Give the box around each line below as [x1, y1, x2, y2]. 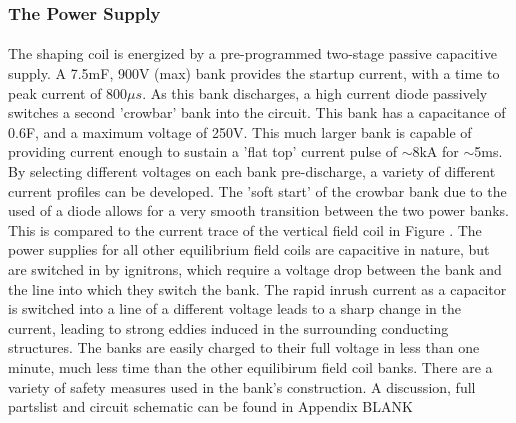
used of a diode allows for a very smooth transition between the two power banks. [8, 200, 510, 221]
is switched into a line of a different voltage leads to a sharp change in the [8, 298, 462, 319]
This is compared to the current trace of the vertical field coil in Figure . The [8, 219, 482, 240]
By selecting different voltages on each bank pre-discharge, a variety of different [8, 161, 496, 181]
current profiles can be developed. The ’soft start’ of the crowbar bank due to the [8, 180, 507, 201]
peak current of [8, 82, 102, 103]
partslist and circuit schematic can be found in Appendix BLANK [8, 396, 413, 417]
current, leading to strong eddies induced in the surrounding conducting [8, 317, 449, 338]
